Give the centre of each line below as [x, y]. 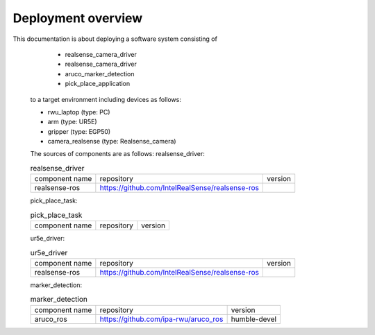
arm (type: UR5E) [72, 122]
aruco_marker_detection [100, 74]
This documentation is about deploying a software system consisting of [115, 39]
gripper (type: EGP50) [79, 131]
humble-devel [254, 319]
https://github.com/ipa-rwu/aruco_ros [161, 319]
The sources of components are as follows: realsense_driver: [117, 154]
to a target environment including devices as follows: [106, 99]
